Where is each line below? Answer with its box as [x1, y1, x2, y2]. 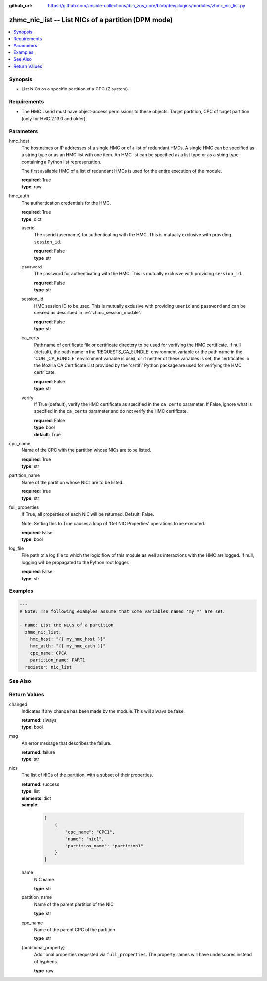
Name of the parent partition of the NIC [34, 901, 114, 907]
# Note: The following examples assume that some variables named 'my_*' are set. [19, 609, 226, 614]
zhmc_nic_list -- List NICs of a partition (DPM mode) [9, 15, 173, 24]
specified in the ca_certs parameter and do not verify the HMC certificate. [34, 408, 188, 414]
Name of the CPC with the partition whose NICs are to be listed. [21, 447, 152, 453]
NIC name [34, 876, 54, 882]
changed [9, 701, 27, 707]
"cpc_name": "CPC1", [65, 829, 115, 835]
